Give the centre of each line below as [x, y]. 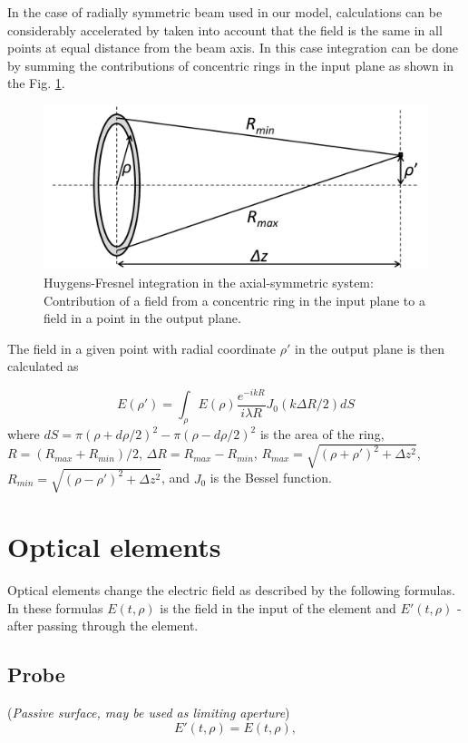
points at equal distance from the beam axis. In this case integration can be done [233, 48]
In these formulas [55, 607]
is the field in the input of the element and [278, 607]
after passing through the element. [103, 626]
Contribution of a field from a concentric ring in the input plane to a [234, 300]
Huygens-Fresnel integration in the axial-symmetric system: [209, 282]
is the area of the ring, [322, 434]
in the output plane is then [370, 348]
